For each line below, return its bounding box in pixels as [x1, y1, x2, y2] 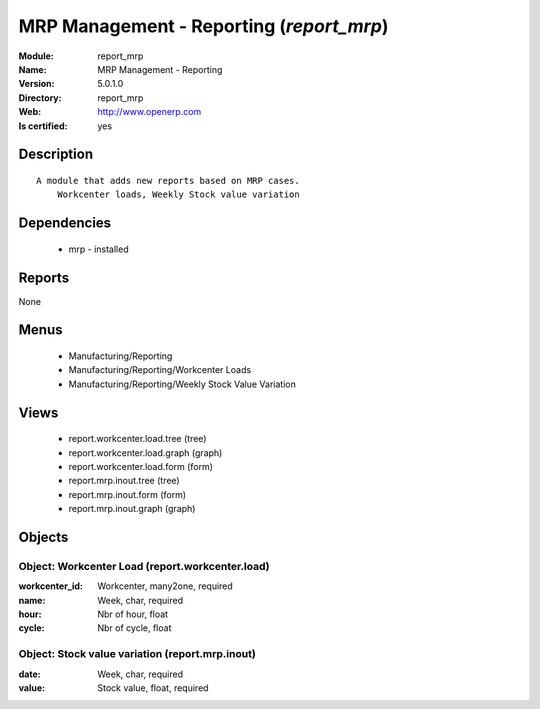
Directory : [18, 91, 62, 104]
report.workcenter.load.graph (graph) [68, 446, 223, 459]
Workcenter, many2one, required [97, 580, 234, 592]
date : [18, 668, 41, 680]
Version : [18, 78, 55, 90]
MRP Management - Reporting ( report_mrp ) [18, 15, 389, 37]
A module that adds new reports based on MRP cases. [36, 175, 300, 186]
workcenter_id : [18, 580, 84, 592]
